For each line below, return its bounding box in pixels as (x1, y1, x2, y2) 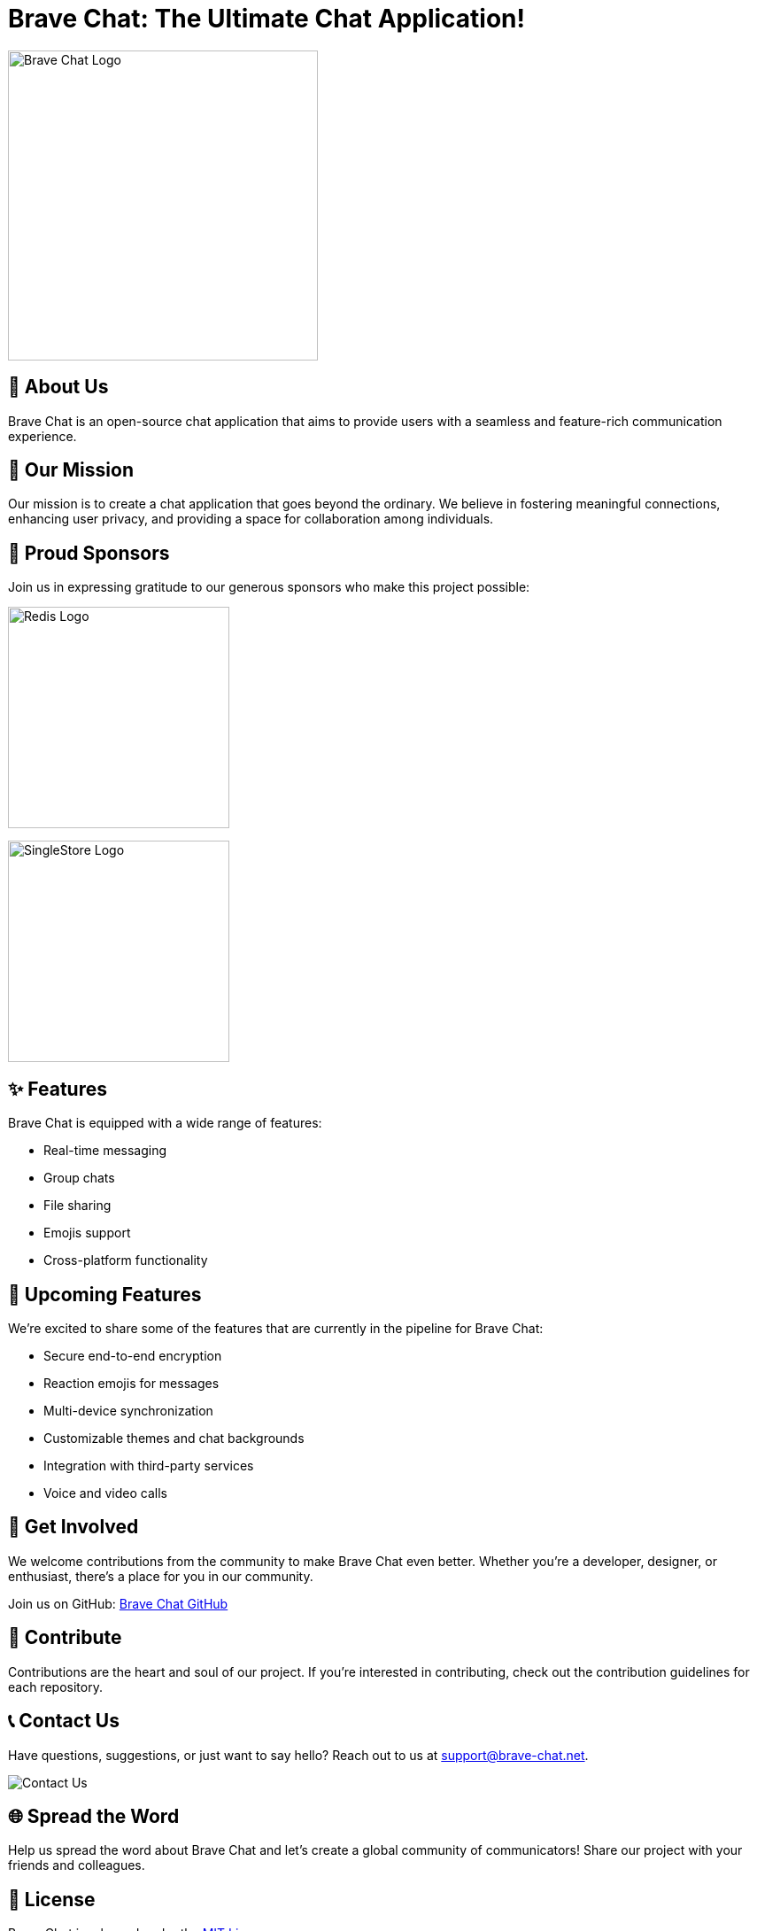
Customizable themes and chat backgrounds (43, 1430, 305, 1446)
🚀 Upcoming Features (8, 1283, 202, 1306)
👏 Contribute (8, 1626, 122, 1649)
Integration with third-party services (43, 1457, 254, 1473)
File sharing (43, 1198, 112, 1214)
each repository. (8, 1679, 103, 1694)
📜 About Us (8, 376, 109, 399)
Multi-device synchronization (43, 1402, 213, 1418)
